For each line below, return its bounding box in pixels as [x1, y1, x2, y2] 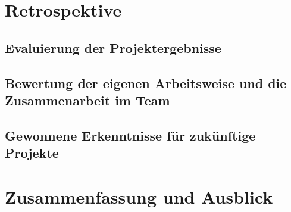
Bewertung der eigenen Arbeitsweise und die [5, 73, 287, 92]
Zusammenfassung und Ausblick [5, 184, 273, 208]
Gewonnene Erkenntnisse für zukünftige [5, 126, 256, 144]
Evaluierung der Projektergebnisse [5, 38, 221, 57]
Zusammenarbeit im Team [5, 91, 170, 109]
